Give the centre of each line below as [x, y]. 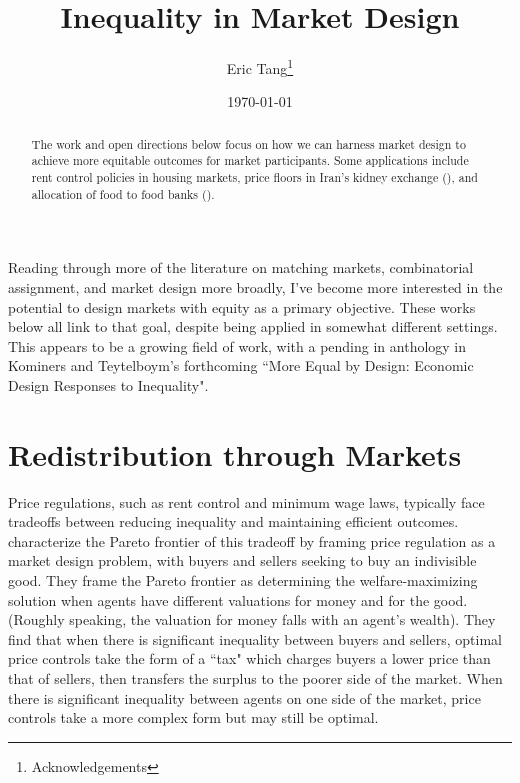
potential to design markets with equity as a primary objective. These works [242, 306]
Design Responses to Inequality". [108, 384]
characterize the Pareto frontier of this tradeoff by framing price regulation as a [252, 540]
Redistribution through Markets [235, 453]
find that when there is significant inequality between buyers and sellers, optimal [255, 638]
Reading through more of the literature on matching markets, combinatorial [241, 267]
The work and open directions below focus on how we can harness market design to [248, 143]
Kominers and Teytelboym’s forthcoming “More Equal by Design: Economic [241, 365]
